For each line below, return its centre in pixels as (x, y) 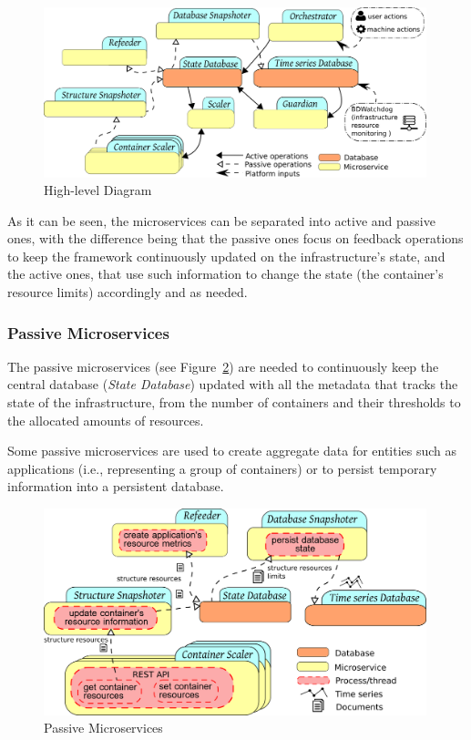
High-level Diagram (98, 190)
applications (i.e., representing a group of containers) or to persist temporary (222, 468)
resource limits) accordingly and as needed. (128, 292)
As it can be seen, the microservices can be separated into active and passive (221, 220)
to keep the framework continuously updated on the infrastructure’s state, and (226, 256)
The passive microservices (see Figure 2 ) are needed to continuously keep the (223, 366)
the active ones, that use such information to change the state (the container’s (225, 274)
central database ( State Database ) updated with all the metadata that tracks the (233, 384)
